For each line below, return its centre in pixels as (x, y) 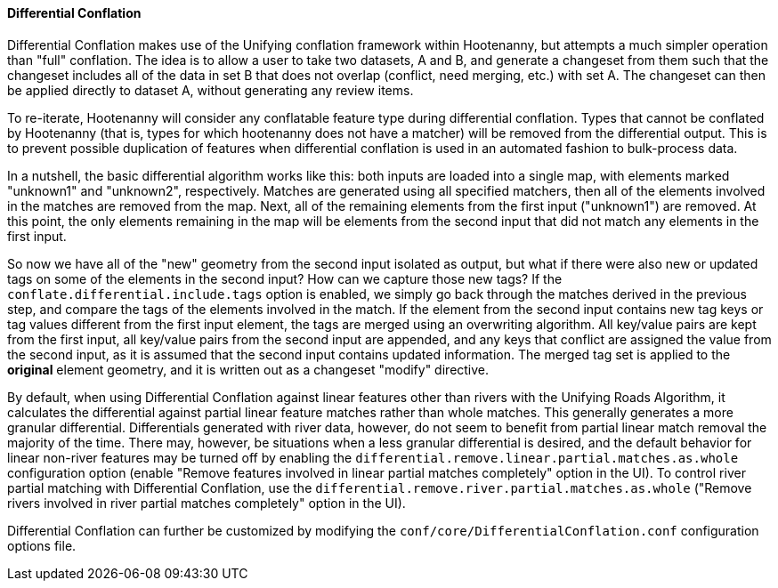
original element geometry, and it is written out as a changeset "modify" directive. (248, 369)
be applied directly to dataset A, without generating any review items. (211, 90)
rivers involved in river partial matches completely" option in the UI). (207, 503)
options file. (42, 545)
